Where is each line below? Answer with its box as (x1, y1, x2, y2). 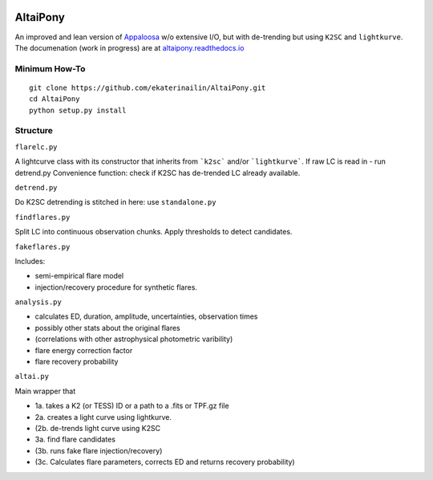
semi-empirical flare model (34, 271, 124, 281)
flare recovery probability (34, 357, 119, 367)
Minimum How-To (14, 63, 86, 74)
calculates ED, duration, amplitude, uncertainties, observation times (34, 311, 258, 321)
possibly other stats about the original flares (34, 323, 180, 332)
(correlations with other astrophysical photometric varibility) (34, 334, 233, 344)
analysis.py (14, 298, 62, 307)
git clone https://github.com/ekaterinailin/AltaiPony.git (29, 83, 266, 92)
